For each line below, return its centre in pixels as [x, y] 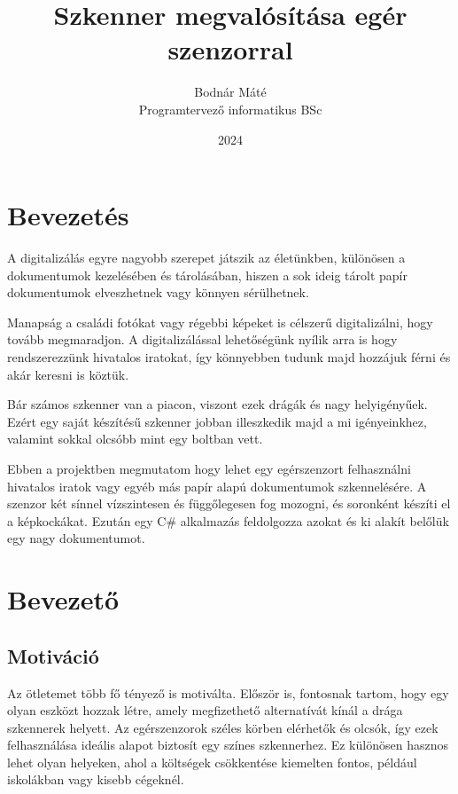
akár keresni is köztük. [68, 374]
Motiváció [53, 655]
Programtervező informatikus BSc [230, 109]
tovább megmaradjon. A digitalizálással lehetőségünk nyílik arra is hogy [202, 339]
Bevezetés [68, 215]
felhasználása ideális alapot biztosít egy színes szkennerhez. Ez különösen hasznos [228, 745]
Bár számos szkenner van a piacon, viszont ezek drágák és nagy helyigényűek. [217, 404]
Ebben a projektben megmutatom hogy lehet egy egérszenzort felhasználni [209, 468]
